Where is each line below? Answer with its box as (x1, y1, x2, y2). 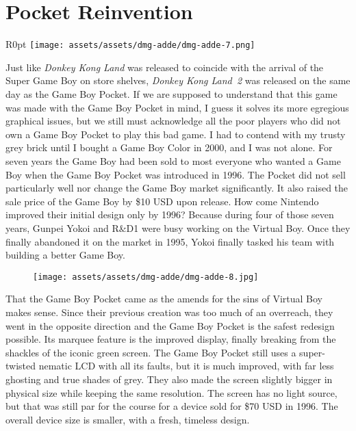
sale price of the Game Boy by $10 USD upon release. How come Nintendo (5, 194, 319, 208)
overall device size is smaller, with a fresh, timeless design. (5, 412, 250, 426)
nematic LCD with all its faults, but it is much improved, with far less (38, 358, 334, 373)
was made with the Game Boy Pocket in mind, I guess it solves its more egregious (5, 100, 349, 114)
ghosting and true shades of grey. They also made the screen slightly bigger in (5, 371, 333, 386)
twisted (5, 358, 36, 373)
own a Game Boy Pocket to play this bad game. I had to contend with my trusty (5, 127, 346, 141)
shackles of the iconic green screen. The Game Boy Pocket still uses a (5, 345, 296, 359)
